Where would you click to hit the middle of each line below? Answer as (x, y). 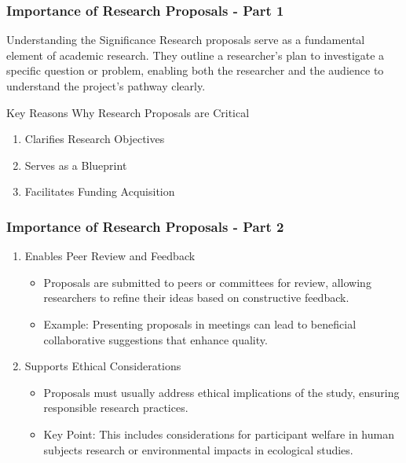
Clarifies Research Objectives (95, 139)
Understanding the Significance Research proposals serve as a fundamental (186, 40)
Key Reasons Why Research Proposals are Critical (128, 112)
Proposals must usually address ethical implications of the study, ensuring (221, 392)
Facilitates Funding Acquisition (100, 191)
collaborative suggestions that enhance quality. (155, 339)
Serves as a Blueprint (76, 165)
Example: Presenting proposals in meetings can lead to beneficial (200, 323)
